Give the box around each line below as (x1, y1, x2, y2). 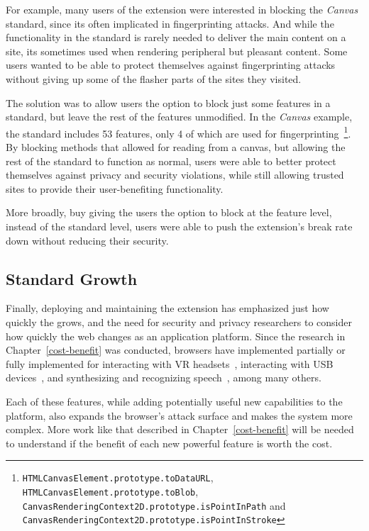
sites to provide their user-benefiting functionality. (6, 181, 224, 196)
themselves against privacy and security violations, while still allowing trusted (6, 167, 344, 182)
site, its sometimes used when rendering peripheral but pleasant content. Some (6, 43, 348, 58)
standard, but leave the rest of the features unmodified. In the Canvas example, (6, 109, 353, 124)
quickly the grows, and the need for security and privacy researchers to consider (6, 314, 352, 329)
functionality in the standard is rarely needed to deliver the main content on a (6, 30, 346, 45)
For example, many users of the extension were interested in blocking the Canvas (6, 2, 358, 16)
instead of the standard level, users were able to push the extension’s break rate (6, 218, 353, 233)
